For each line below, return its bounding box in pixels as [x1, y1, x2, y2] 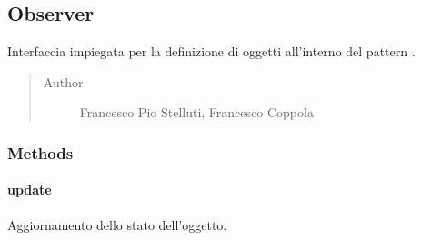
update [7, 180, 52, 199]
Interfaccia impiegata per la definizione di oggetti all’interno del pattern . [7, 42, 416, 61]
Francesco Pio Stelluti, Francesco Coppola [79, 103, 314, 122]
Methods [7, 141, 74, 164]
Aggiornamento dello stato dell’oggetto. [7, 215, 227, 234]
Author [43, 72, 84, 91]
